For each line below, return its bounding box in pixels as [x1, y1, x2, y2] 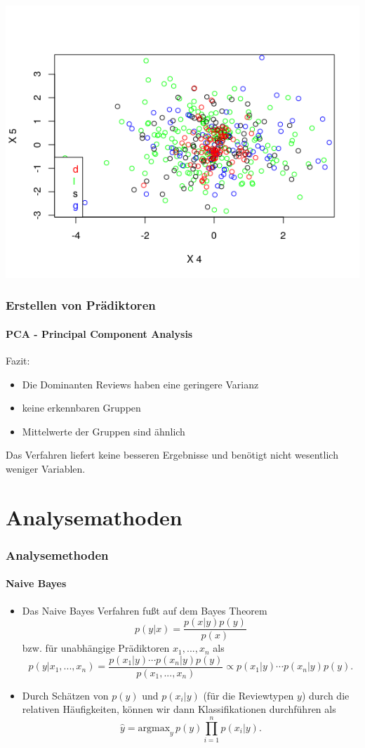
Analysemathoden [6, 502, 182, 531]
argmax [138, 723, 171, 733]
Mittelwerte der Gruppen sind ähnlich [22, 424, 185, 438]
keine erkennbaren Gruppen [22, 400, 141, 415]
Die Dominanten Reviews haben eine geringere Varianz [22, 376, 259, 391]
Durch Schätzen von [22, 688, 109, 702]
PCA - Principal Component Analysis [6, 326, 193, 341]
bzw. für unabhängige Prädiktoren [22, 641, 170, 655]
